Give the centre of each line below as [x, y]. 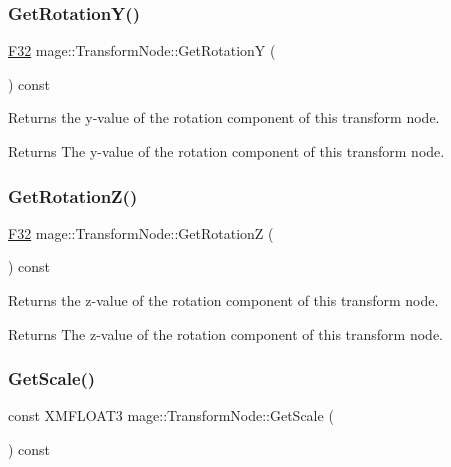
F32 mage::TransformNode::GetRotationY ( [142, 50]
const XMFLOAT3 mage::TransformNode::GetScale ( [171, 415]
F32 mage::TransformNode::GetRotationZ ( [141, 232]
